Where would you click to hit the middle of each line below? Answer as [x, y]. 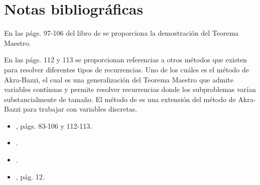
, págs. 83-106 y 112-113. [54, 125]
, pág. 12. [30, 176]
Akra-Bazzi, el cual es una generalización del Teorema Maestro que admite [119, 79]
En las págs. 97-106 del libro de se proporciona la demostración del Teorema [121, 33]
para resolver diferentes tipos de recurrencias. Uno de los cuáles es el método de [127, 69]
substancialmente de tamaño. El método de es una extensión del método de [120, 99]
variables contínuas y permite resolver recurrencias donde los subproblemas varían [130, 89]
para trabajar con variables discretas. [80, 109]
